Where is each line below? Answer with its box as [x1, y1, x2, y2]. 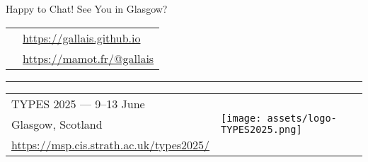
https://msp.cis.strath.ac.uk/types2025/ [11, 136, 210, 153]
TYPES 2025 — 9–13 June [11, 95, 145, 112]
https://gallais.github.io [23, 29, 141, 46]
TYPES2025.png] [221, 124, 302, 136]
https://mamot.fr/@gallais [23, 50, 154, 66]
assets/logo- [267, 112, 337, 125]
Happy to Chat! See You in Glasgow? [6, 1, 168, 16]
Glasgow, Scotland [11, 115, 103, 132]
